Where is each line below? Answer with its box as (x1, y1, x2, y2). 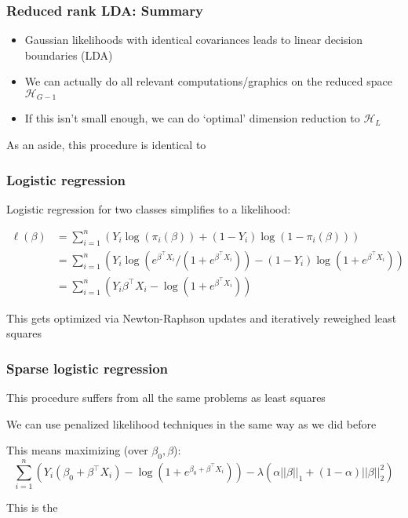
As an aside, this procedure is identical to (6, 137, 206, 153)
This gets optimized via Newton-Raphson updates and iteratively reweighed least (6, 309, 397, 326)
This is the (6, 499, 58, 516)
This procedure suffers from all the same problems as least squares (6, 389, 326, 406)
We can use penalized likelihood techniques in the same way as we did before (6, 415, 377, 432)
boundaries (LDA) (24, 46, 113, 63)
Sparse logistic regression (6, 358, 169, 378)
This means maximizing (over (6, 442, 148, 458)
